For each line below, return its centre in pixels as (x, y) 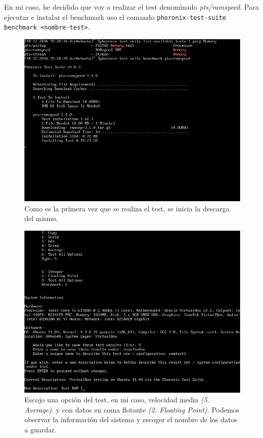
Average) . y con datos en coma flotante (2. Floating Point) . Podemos (132, 409)
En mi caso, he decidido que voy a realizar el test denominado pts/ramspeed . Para (131, 7)
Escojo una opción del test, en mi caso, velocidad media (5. (117, 400)
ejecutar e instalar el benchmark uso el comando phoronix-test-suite (115, 17)
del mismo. (41, 218)
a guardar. (41, 430)
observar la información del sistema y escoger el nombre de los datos (131, 419)
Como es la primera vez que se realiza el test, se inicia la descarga (127, 208)
